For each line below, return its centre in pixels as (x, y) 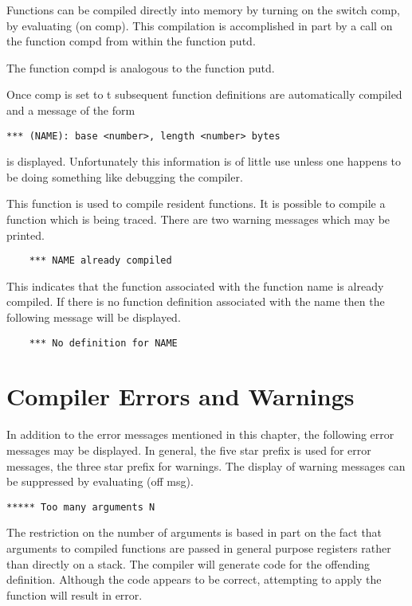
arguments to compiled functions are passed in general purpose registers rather (199, 548)
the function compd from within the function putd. (131, 41)
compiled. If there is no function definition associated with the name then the (196, 301)
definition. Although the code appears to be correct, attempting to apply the (194, 579)
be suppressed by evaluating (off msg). (100, 481)
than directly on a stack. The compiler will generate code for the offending (188, 563)
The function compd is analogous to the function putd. (141, 67)
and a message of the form (71, 109)
